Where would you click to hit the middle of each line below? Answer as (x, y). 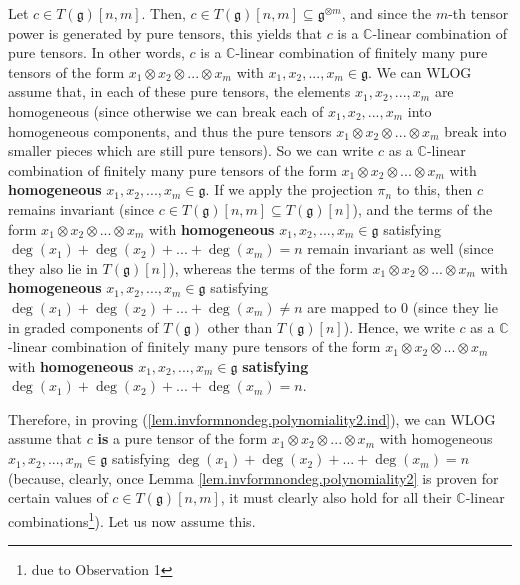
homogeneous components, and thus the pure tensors (170, 130)
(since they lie (455, 306)
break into (475, 130)
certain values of (58, 497)
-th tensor (478, 13)
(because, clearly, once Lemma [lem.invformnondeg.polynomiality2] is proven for (253, 477)
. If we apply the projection (289, 189)
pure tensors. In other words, (96, 52)
